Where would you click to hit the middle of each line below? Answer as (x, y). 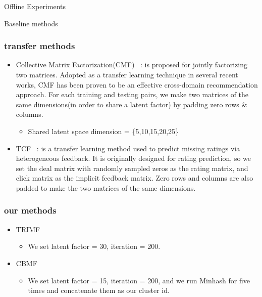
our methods (30, 210)
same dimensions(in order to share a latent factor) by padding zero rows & (132, 104)
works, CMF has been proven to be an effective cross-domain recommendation (137, 84)
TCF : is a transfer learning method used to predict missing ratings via (128, 148)
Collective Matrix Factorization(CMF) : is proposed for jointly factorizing (132, 65)
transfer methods (40, 46)
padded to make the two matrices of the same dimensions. (106, 187)
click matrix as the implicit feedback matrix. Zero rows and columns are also (135, 178)
